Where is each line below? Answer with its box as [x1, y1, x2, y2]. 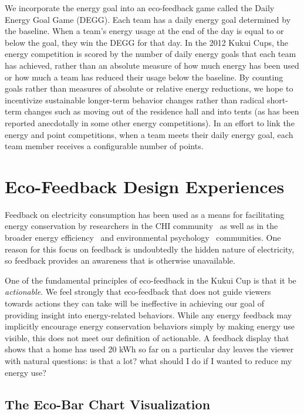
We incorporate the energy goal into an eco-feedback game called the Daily [5, 2, 275, 14]
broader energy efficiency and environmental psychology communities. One [5, 231, 281, 244]
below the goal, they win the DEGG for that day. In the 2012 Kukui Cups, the [5, 36, 288, 48]
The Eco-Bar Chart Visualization [5, 395, 211, 413]
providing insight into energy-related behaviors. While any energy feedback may [5, 308, 292, 321]
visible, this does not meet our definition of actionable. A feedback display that [5, 331, 289, 344]
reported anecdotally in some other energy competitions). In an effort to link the [5, 116, 295, 129]
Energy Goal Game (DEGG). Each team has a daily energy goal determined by [5, 13, 291, 25]
